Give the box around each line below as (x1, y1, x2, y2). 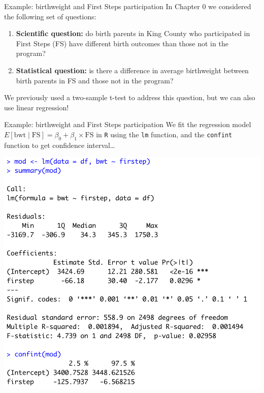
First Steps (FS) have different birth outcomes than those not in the (16, 38, 228, 48)
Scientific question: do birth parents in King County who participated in (16, 28, 250, 39)
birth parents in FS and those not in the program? (16, 75, 174, 85)
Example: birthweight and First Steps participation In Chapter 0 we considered (4, 1, 251, 11)
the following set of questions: (4, 11, 96, 21)
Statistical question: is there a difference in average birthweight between (16, 65, 249, 75)
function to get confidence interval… (4, 139, 115, 150)
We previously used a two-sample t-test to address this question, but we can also (4, 92, 255, 103)
